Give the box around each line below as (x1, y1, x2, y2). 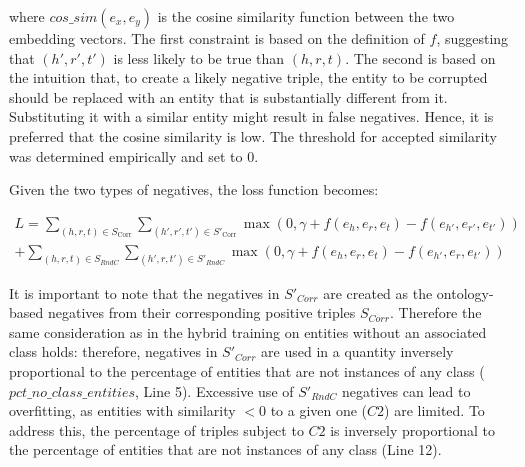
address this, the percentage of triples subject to (9, 419, 304, 440)
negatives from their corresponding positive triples (47, 302, 356, 323)
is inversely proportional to (330, 419, 496, 440)
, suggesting (436, 28, 509, 48)
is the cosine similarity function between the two (157, 6, 455, 26)
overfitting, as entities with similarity (9, 400, 236, 421)
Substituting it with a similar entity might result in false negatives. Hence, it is (9, 106, 494, 127)
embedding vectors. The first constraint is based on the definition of (9, 28, 425, 48)
